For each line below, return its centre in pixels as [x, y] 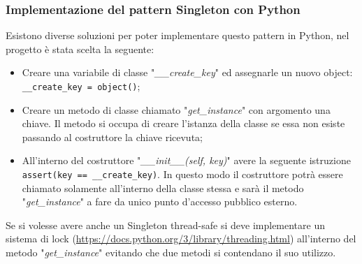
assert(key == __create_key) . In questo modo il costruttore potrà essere [182, 174]
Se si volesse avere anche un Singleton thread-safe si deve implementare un [166, 225]
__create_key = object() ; [81, 86]
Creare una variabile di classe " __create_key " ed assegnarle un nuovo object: [187, 72]
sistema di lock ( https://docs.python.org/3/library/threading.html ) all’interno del [181, 239]
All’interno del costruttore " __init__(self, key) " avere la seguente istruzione [186, 160]
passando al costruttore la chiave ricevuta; [112, 137]
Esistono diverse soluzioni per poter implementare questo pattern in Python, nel [178, 35]
